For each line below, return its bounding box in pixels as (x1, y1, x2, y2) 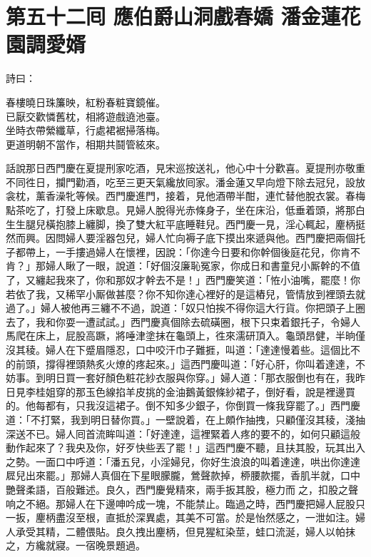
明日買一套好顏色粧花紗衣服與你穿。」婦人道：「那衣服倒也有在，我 (45, 370, 355, 385)
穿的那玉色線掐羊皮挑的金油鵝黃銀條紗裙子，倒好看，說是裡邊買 (55, 384, 355, 399)
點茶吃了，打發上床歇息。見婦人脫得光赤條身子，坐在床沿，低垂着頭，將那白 (6, 203, 365, 218)
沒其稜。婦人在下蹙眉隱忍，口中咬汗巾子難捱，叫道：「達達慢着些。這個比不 (6, 342, 360, 357)
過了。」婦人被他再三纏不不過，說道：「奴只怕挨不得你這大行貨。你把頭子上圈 (6, 300, 365, 315)
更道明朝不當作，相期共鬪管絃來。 (6, 136, 166, 151)
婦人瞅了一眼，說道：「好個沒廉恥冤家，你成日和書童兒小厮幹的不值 (45, 258, 360, 273)
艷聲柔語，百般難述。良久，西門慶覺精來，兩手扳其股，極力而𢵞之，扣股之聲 (6, 481, 358, 496)
